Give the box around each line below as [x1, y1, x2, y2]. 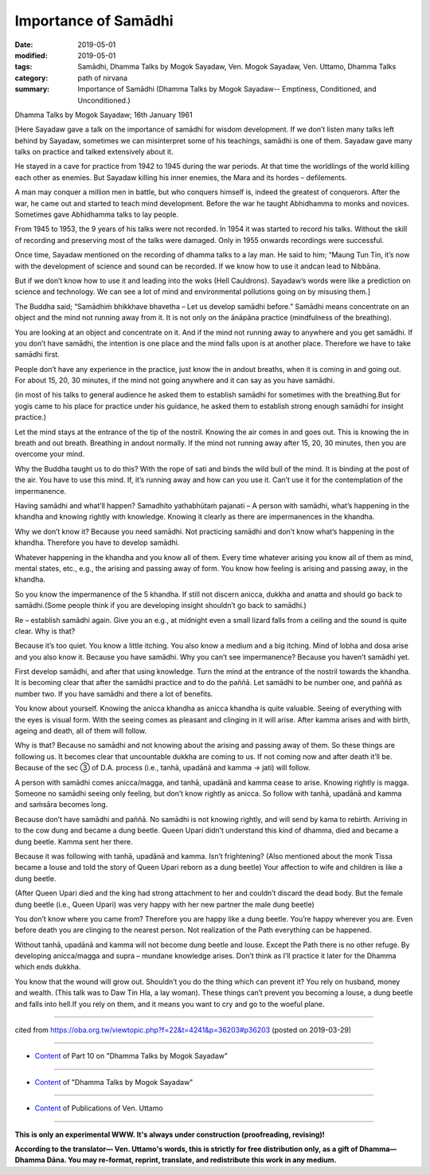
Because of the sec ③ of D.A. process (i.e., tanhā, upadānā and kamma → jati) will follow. [14, 763, 311, 773]
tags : [14, 62, 33, 72]
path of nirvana [77, 72, 127, 83]
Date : [14, 40, 33, 49]
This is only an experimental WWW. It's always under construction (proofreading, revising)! [14, 1130, 326, 1139]
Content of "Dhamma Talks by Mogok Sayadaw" [34, 1077, 193, 1087]
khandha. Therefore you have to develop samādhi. [14, 538, 180, 547]
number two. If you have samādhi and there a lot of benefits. [14, 689, 213, 699]
